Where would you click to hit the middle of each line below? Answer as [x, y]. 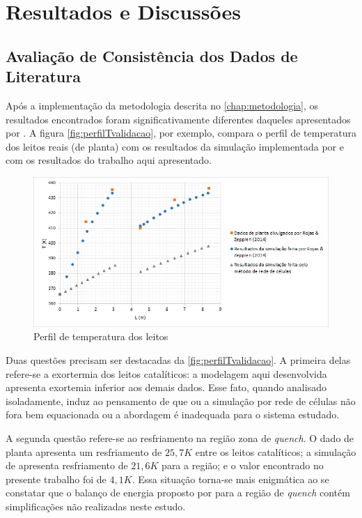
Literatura [43, 76]
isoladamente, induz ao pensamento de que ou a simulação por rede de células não [181, 401]
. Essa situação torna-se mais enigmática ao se [230, 479]
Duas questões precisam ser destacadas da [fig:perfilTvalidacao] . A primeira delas [178, 359]
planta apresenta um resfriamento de [84, 451]
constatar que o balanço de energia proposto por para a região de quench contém [178, 493]
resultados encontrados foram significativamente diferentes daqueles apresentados [178, 119]
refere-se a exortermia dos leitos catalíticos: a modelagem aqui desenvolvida [166, 373]
